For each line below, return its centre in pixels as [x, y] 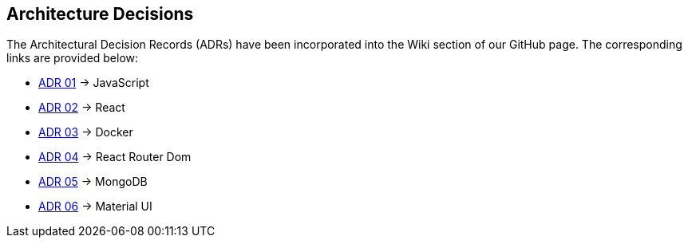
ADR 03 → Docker [86, 132]
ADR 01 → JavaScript [94, 83]
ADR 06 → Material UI [95, 207]
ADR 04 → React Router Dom [115, 157]
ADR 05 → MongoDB [93, 182]
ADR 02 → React [82, 108]
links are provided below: [73, 58]
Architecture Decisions [100, 14]
